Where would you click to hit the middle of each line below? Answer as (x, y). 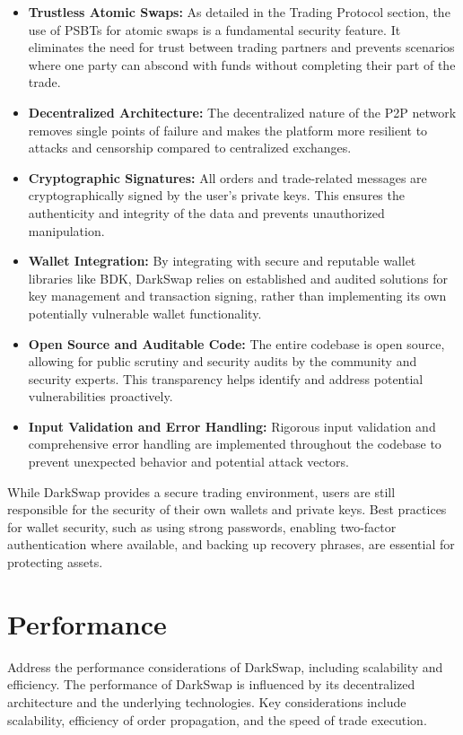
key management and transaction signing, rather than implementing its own (237, 296)
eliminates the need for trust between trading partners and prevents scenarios (241, 47)
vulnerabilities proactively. (100, 396)
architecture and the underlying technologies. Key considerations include (207, 701)
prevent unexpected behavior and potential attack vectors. (189, 462)
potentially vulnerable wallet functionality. (145, 313)
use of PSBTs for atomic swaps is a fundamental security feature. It (214, 29)
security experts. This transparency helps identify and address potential (226, 378)
